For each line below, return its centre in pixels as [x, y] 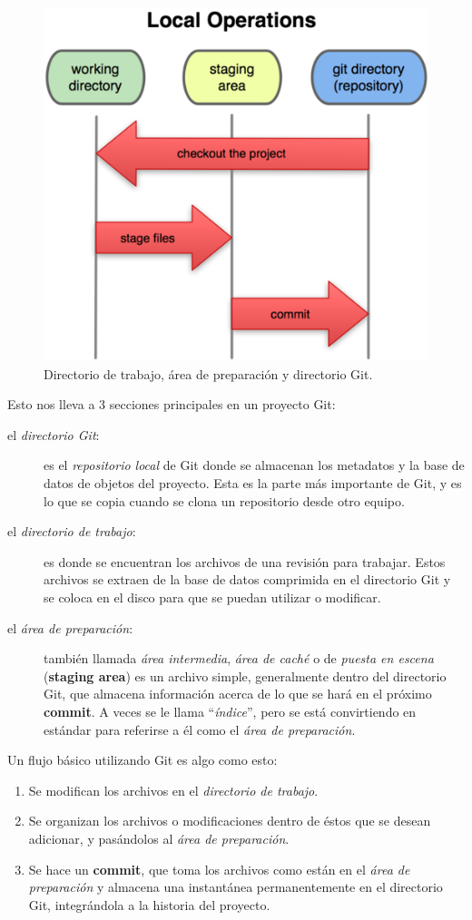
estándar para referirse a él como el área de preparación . [200, 729]
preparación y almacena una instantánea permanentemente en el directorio [236, 887]
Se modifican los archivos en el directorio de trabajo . [173, 790]
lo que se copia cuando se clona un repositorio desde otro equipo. [224, 500]
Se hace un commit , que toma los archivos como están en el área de [219, 869]
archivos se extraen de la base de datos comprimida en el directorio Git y [247, 579]
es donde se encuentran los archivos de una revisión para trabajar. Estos [245, 561]
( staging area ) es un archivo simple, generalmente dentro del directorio [245, 675]
